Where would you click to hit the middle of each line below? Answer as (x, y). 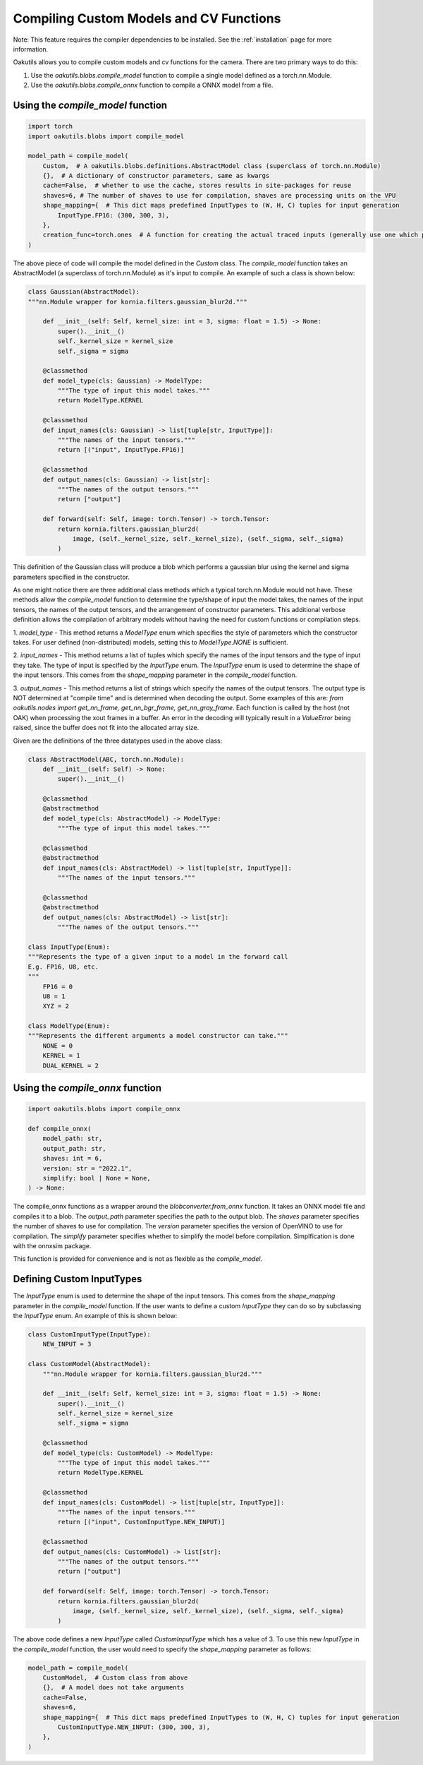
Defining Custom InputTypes (78, 1279)
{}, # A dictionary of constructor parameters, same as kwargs (156, 176)
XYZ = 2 (56, 1006)
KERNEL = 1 (61, 1056)
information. (31, 49)
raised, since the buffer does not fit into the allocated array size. (106, 728)
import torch (50, 126)
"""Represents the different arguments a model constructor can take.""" (158, 1036)
